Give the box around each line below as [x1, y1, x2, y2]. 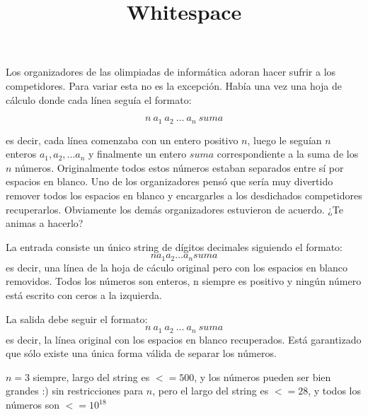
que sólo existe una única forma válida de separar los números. [6, 346, 277, 361]
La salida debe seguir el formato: [6, 311, 148, 326]
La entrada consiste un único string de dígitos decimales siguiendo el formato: [6, 239, 343, 254]
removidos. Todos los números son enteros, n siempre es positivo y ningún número [6, 274, 362, 288]
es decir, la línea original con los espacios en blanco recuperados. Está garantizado [6, 332, 362, 346]
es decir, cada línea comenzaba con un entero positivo [6, 132, 238, 147]
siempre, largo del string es [33, 369, 150, 384]
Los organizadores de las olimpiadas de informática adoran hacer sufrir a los [6, 64, 336, 79]
